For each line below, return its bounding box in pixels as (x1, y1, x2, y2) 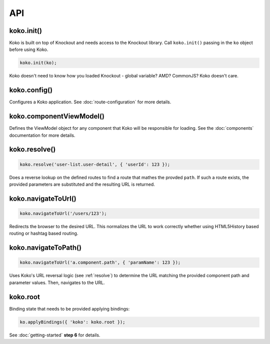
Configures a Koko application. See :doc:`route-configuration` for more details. (9, 99, 171, 105)
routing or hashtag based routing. (9, 230, 78, 237)
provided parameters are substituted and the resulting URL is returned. (9, 181, 155, 187)
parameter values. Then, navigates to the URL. (9, 280, 105, 286)
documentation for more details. (9, 132, 75, 138)
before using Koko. (9, 46, 48, 52)
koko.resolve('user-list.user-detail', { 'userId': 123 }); (19, 161, 170, 167)
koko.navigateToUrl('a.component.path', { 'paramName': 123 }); (19, 260, 181, 266)
